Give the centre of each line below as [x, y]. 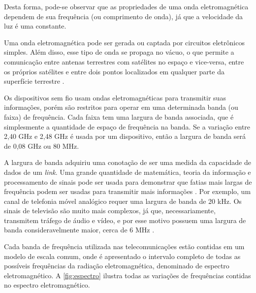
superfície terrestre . [34, 81]
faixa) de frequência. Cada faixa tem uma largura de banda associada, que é [119, 116]
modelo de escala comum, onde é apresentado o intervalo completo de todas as [122, 256]
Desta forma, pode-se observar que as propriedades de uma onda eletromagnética [126, 6]
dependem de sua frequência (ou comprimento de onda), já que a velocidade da [124, 16]
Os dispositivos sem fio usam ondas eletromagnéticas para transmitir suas [115, 97]
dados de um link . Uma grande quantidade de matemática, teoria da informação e [128, 172]
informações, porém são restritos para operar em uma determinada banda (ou [121, 107]
